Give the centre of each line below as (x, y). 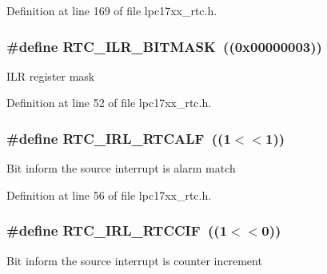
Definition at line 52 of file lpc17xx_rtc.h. (109, 103)
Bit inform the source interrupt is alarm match (121, 168)
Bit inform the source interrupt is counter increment (134, 260)
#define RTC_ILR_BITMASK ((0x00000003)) (164, 46)
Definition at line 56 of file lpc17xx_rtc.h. (109, 195)
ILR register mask (51, 75)
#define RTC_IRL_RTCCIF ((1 (117, 230)
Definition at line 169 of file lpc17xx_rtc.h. (112, 10)
